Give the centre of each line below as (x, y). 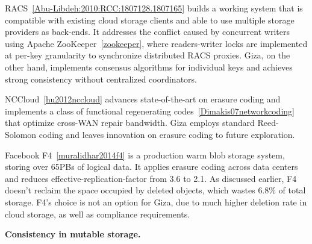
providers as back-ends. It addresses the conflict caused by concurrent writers (147, 32)
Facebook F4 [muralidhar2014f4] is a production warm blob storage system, (145, 155)
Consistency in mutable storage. (73, 234)
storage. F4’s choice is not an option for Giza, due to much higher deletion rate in (156, 202)
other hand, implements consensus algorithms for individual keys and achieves (149, 67)
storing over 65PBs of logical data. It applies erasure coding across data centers (151, 167)
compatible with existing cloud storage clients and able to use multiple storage (150, 20)
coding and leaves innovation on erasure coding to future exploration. (167, 134)
